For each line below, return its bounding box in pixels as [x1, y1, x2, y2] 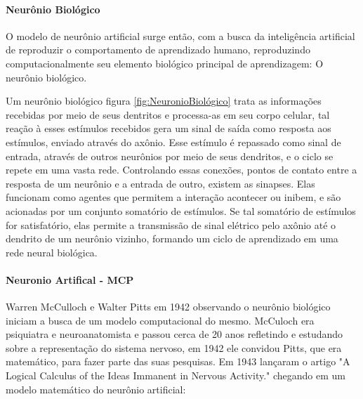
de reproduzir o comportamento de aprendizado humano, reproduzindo [6, 42, 310, 57]
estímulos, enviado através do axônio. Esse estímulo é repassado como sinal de [6, 134, 341, 149]
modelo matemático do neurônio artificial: [6, 381, 186, 396]
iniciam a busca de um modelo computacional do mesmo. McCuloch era [6, 313, 315, 327]
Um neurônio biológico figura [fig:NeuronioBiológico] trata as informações [6, 93, 322, 108]
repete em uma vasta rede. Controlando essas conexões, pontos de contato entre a [6, 162, 357, 177]
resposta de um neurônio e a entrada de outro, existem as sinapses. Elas [6, 176, 315, 190]
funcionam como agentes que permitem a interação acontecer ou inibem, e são [6, 190, 341, 204]
